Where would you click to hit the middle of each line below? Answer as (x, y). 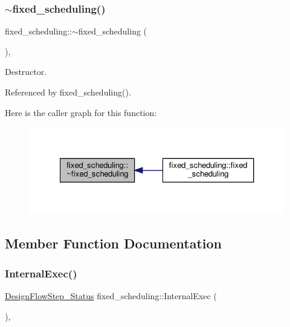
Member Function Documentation (114, 243)
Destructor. (26, 72)
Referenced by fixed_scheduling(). (68, 92)
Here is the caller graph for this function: (81, 112)
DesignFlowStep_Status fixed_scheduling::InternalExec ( (111, 296)
